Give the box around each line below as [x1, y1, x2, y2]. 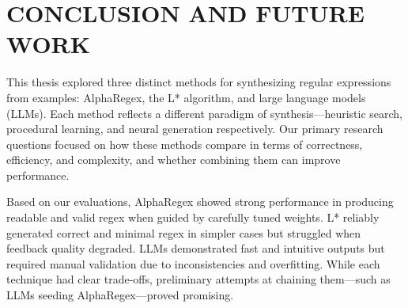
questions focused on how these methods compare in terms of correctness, [6, 135, 363, 152]
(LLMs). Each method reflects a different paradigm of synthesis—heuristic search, [6, 105, 403, 121]
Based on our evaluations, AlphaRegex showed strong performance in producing [6, 193, 394, 210]
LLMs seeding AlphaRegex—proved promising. [6, 287, 234, 303]
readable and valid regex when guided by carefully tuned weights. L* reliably [6, 209, 380, 226]
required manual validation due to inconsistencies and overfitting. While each [6, 255, 380, 272]
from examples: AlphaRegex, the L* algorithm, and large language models [6, 89, 366, 105]
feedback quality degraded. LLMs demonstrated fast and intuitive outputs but [6, 240, 385, 257]
